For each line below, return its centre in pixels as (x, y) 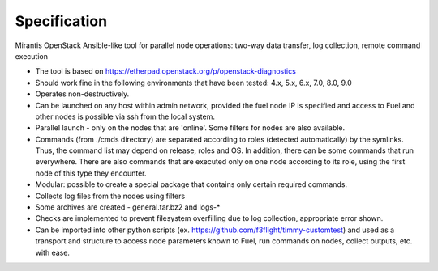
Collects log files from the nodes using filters (110, 196)
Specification (61, 21)
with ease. (53, 252)
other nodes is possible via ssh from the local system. (125, 116)
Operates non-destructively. (82, 94)
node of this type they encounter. (91, 173)
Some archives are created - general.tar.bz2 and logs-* (128, 207)
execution (32, 56)
